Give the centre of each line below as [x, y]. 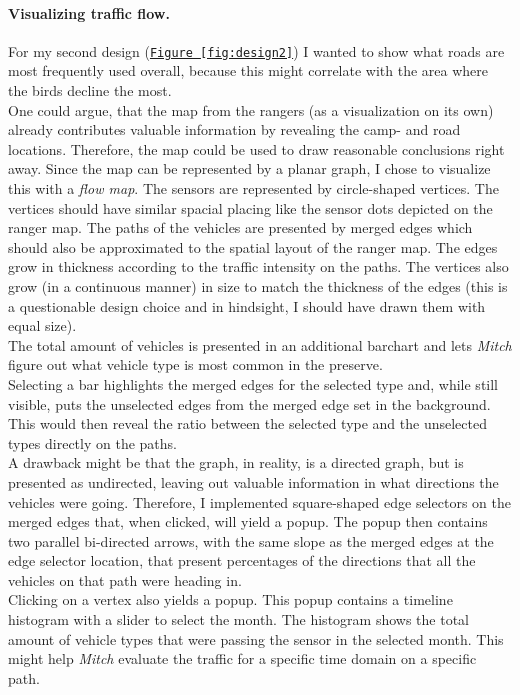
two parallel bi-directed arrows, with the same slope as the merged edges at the [251, 540]
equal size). [42, 325]
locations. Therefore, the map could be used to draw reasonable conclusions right [256, 148]
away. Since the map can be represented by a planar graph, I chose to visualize [249, 168]
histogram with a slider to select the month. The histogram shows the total [238, 619]
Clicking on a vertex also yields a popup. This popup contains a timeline [230, 599]
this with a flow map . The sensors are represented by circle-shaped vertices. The [253, 188]
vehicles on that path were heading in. [125, 579]
